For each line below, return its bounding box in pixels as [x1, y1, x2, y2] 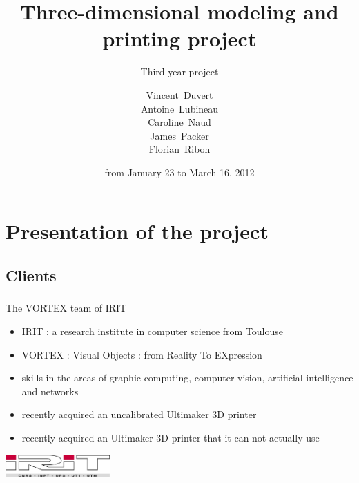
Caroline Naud [148, 115, 211, 129]
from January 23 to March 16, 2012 [104, 164, 255, 179]
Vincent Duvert [146, 87, 213, 102]
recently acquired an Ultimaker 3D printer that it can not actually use [21, 430, 320, 444]
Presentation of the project [6, 217, 269, 245]
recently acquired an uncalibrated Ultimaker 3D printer [21, 407, 257, 422]
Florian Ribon [148, 142, 211, 156]
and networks [21, 383, 79, 398]
